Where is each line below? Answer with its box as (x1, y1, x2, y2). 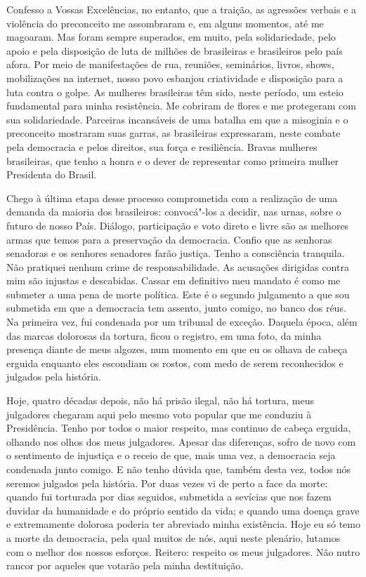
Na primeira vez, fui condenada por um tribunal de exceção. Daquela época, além (6, 314, 358, 329)
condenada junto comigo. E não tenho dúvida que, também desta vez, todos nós (6, 462, 351, 476)
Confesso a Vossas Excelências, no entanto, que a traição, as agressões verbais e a (6, 2, 357, 16)
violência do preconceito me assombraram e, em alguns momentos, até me (6, 15, 324, 30)
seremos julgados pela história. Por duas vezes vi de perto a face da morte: (6, 475, 328, 490)
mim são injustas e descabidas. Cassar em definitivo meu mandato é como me (6, 273, 341, 288)
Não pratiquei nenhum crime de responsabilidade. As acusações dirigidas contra (6, 259, 349, 274)
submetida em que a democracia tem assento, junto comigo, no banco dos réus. (6, 300, 346, 315)
